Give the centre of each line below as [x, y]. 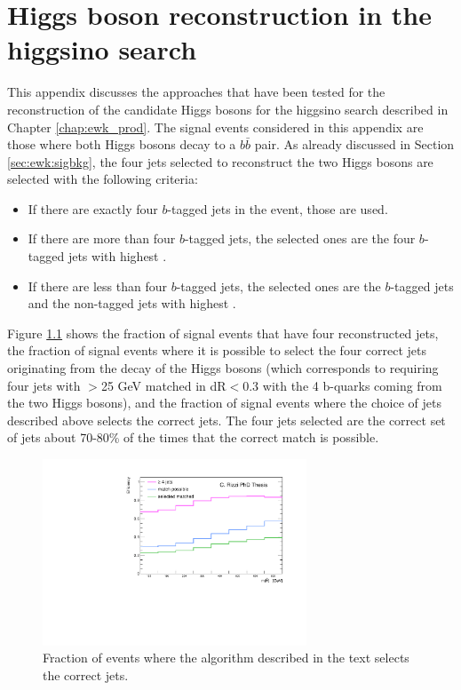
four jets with [44, 385]
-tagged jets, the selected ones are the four [300, 238]
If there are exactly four [93, 208]
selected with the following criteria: [103, 179]
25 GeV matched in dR [163, 385]
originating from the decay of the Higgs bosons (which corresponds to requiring [223, 368]
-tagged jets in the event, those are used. [278, 208]
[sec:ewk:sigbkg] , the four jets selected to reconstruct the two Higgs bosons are [220, 161]
